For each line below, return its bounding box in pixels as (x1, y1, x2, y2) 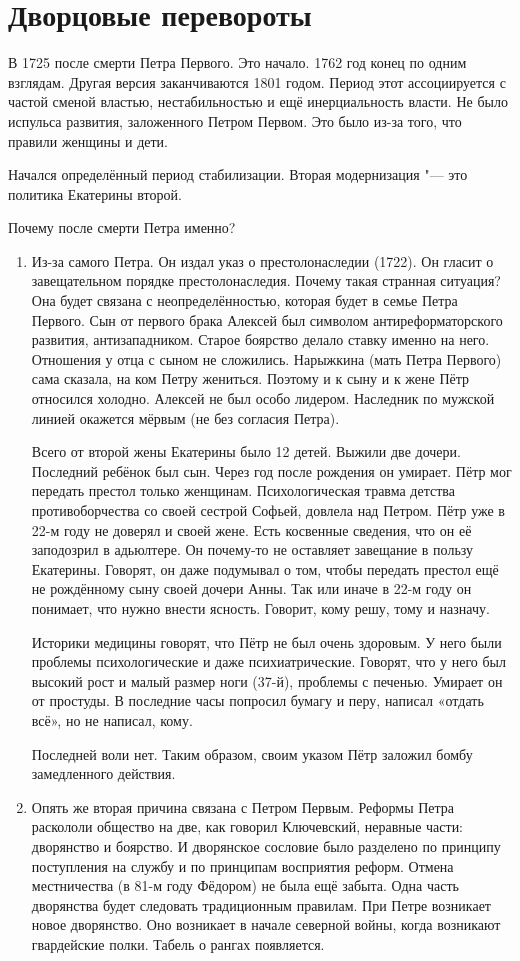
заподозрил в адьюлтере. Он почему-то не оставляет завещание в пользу (31, 539, 474, 560)
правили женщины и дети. (8, 130, 168, 151)
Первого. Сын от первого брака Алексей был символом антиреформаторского (31, 309, 503, 330)
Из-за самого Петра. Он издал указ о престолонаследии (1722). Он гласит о (31, 250, 494, 271)
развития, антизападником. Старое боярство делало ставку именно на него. (31, 329, 490, 350)
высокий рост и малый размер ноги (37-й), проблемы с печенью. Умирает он (31, 670, 503, 691)
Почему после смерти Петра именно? (8, 217, 236, 238)
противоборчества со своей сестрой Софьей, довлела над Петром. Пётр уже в (31, 500, 505, 520)
